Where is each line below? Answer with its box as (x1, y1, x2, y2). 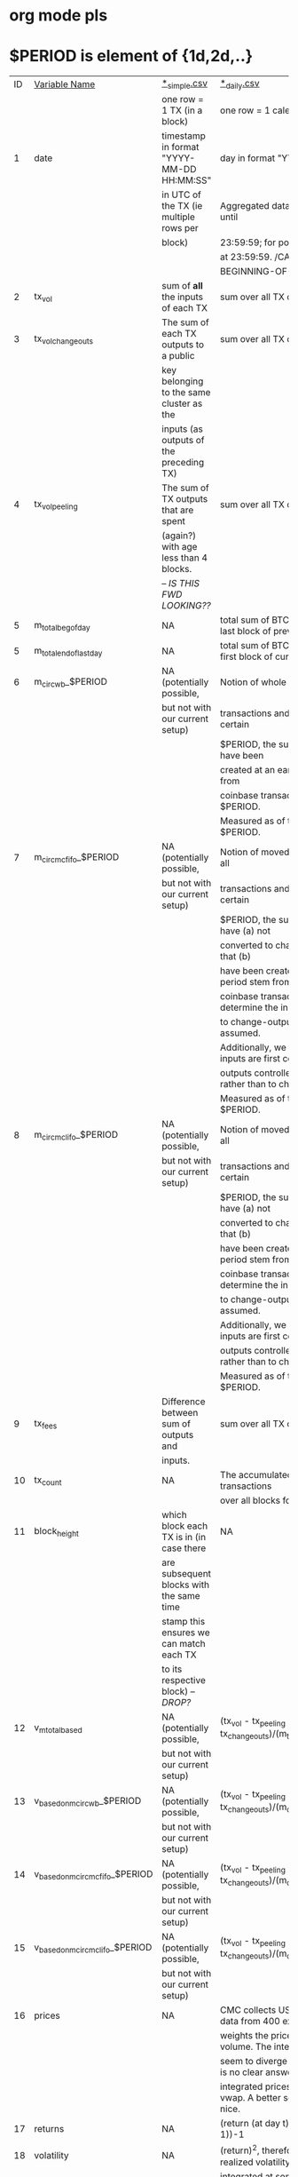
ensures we (161, 1626, 210, 1639)
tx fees (34, 1417, 58, 1431)
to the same (161, 386, 211, 399)
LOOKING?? (161, 600, 211, 612)
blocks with (161, 1578, 210, 1591)
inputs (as (161, 423, 204, 435)
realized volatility (220, 2156, 291, 2168)
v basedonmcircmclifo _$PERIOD (34, 1941, 153, 1955)
